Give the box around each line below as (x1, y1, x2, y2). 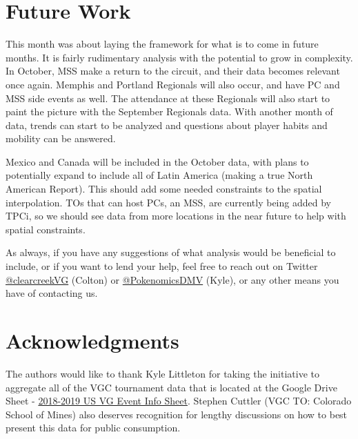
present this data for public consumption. (6, 420, 181, 435)
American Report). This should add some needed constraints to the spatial (6, 182, 322, 196)
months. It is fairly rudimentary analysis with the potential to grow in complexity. (6, 50, 353, 64)
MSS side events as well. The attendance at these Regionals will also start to (6, 90, 330, 105)
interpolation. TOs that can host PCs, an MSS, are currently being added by (6, 195, 331, 209)
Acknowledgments (6, 326, 179, 354)
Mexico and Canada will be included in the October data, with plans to (6, 154, 309, 168)
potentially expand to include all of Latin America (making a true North (6, 168, 313, 182)
